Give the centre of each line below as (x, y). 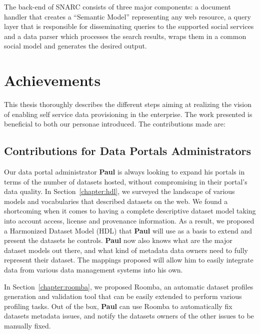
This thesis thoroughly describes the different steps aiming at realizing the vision (128, 104)
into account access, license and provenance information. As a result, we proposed (129, 221)
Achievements (52, 80)
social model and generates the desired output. (75, 46)
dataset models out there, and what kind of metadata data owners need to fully (126, 250)
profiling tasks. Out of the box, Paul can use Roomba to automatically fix (118, 306)
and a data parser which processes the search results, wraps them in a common (125, 36)
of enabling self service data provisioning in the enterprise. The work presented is (128, 114)
